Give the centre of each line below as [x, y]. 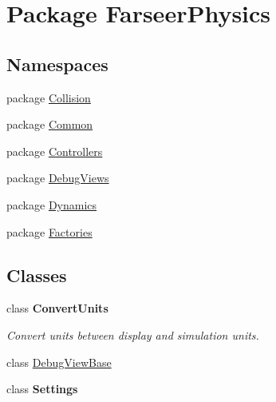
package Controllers [55, 151]
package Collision [49, 97]
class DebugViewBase [59, 362]
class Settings [42, 389]
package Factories [49, 231]
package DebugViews [58, 178]
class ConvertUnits [57, 308]
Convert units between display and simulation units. [133, 334]
